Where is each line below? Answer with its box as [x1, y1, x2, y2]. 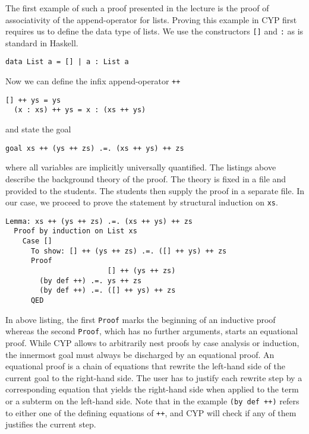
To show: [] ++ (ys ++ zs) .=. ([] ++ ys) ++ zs [30, 246, 227, 255]
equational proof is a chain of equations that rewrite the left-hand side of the [5, 360, 285, 372]
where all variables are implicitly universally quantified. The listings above [5, 161, 276, 173]
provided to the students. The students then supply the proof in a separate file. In [5, 184, 305, 197]
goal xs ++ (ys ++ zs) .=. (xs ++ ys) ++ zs [5, 144, 184, 153]
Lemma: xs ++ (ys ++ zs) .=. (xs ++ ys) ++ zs [5, 217, 193, 226]
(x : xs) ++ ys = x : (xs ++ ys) [14, 106, 146, 115]
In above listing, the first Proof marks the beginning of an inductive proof [5, 313, 276, 325]
